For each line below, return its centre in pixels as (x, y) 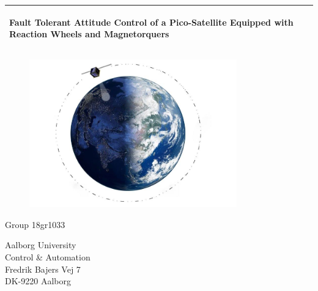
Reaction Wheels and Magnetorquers (89, 34)
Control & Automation (48, 257)
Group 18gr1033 (35, 224)
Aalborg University (41, 245)
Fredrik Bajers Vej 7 (43, 269)
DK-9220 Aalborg (38, 281)
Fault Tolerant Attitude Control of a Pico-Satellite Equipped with (151, 22)
